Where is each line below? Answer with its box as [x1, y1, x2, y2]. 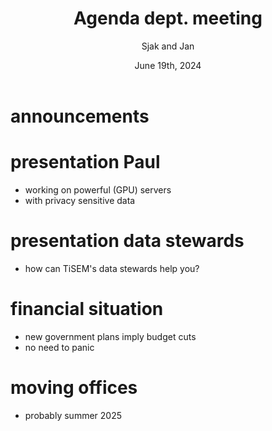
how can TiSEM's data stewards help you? [24, 262, 200, 274]
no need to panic [24, 341, 95, 353]
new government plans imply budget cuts [24, 330, 197, 342]
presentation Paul [10, 151, 161, 174]
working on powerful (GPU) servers [24, 183, 172, 196]
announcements [10, 105, 150, 127]
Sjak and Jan [141, 40, 195, 52]
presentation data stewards [10, 230, 245, 252]
